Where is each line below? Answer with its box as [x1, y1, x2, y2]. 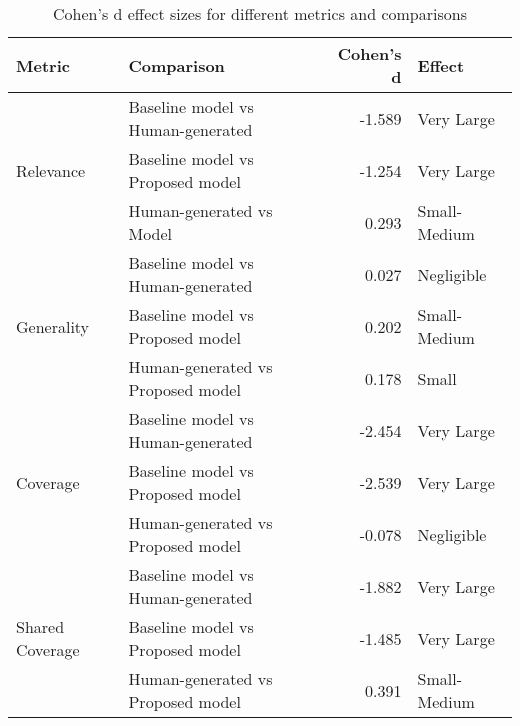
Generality [16, 314, 90, 338]
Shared [16, 615, 65, 638]
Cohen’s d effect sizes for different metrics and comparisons [53, 2, 467, 25]
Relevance [16, 158, 86, 182]
